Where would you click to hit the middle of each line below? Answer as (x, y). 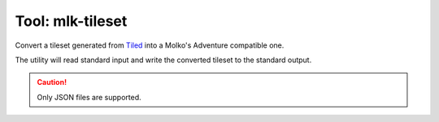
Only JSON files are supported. (89, 97)
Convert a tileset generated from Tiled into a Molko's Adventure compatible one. (150, 45)
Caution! (52, 82)
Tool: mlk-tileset (71, 21)
